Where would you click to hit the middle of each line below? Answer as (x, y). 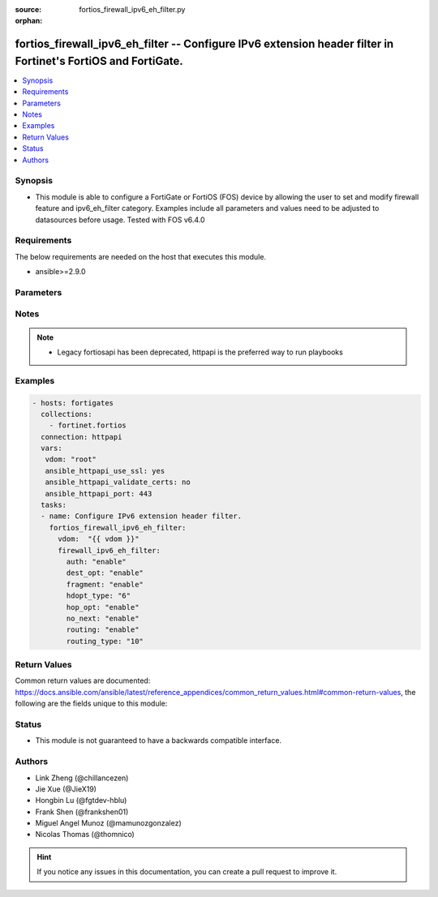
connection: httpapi (82, 437)
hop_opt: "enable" (103, 607)
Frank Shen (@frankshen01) (82, 812)
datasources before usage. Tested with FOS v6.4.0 (120, 220)
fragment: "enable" (105, 584)
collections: (67, 414)
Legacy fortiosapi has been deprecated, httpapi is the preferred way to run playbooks (200, 352)
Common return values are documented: (83, 680)
